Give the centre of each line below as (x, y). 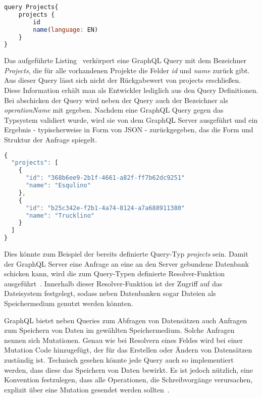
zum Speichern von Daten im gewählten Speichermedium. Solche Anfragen (119, 330)
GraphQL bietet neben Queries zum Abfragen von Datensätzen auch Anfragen (126, 320)
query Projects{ (31, 7)
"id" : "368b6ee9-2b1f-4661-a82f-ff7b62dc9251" (105, 178)
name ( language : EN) (66, 30)
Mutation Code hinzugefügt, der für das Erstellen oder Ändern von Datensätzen (128, 350)
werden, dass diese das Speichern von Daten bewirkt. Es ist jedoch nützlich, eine (128, 369)
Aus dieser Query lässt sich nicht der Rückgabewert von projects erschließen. (123, 80)
